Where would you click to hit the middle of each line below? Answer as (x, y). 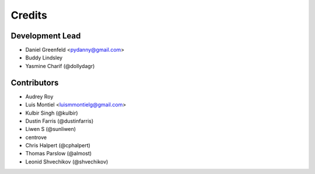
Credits (29, 15)
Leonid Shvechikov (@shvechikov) (67, 161)
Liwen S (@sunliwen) (50, 129)
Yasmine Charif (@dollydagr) (60, 66)
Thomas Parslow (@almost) (59, 154)
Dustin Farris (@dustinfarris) (60, 121)
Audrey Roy (39, 97)
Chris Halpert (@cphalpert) (58, 145)
